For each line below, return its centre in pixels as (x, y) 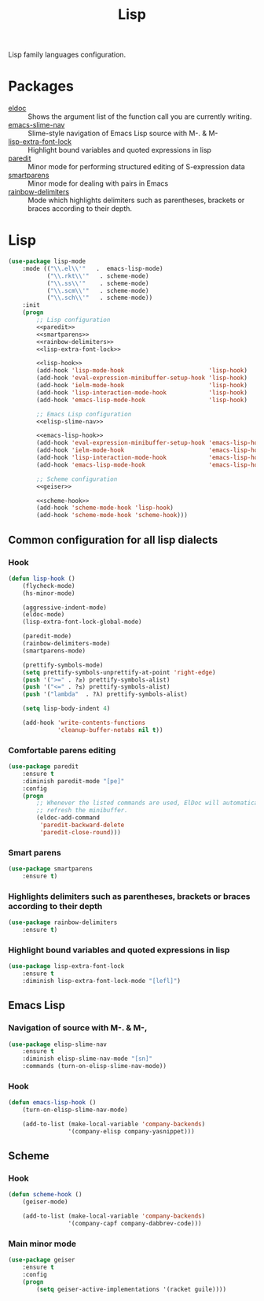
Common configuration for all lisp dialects (113, 540)
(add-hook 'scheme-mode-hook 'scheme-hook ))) (112, 516)
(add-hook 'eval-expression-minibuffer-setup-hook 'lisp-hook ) (142, 378)
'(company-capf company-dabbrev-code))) (135, 1224)
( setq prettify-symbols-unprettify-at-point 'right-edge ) (119, 672)
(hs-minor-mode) (49, 593)
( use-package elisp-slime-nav (58, 1044)
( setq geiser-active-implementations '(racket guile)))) (131, 1289)
